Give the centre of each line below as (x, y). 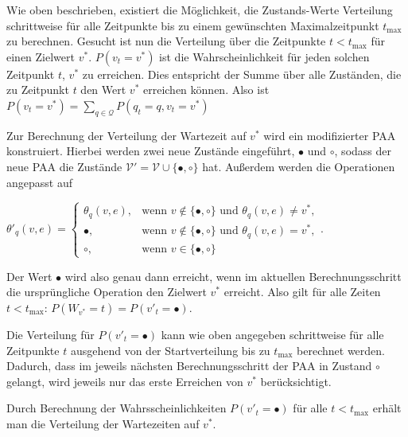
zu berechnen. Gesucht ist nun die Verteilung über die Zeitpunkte (166, 41)
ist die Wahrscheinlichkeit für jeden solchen (264, 56)
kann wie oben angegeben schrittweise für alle (272, 334)
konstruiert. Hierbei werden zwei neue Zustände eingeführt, (151, 151)
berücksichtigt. (296, 381)
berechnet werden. (341, 350)
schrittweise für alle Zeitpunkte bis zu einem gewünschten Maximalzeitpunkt (193, 25)
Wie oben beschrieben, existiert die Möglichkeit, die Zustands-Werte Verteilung (200, 10)
